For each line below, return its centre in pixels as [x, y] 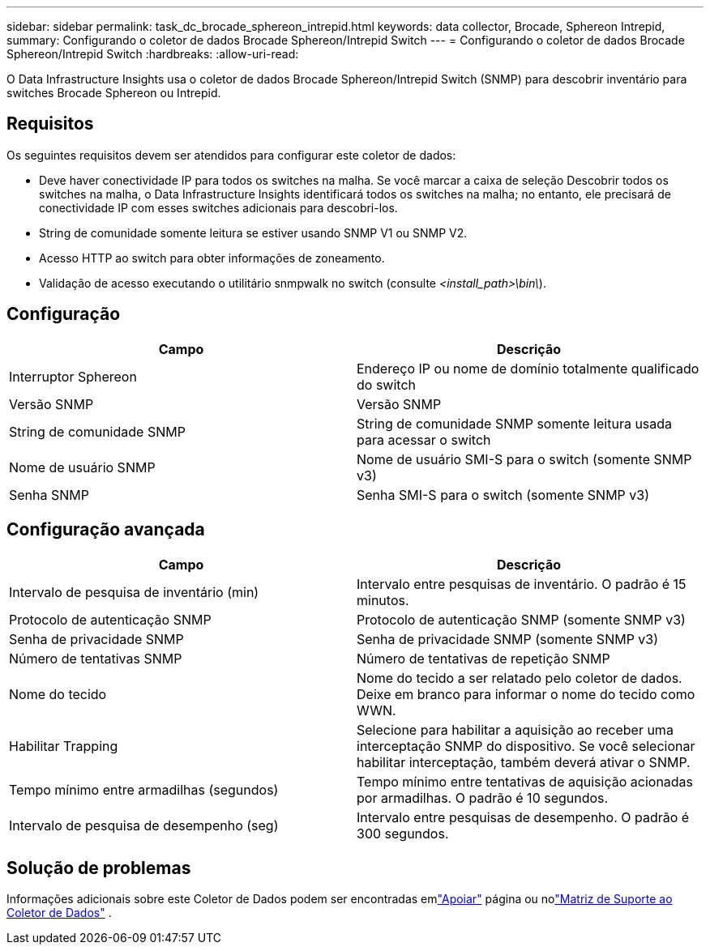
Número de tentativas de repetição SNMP [483, 658]
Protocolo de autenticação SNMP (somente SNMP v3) [521, 619]
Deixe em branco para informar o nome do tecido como [526, 694]
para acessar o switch [424, 439]
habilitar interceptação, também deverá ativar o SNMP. [524, 762]
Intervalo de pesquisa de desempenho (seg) [144, 825]
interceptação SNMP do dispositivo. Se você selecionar [526, 746]
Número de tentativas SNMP [96, 658]
